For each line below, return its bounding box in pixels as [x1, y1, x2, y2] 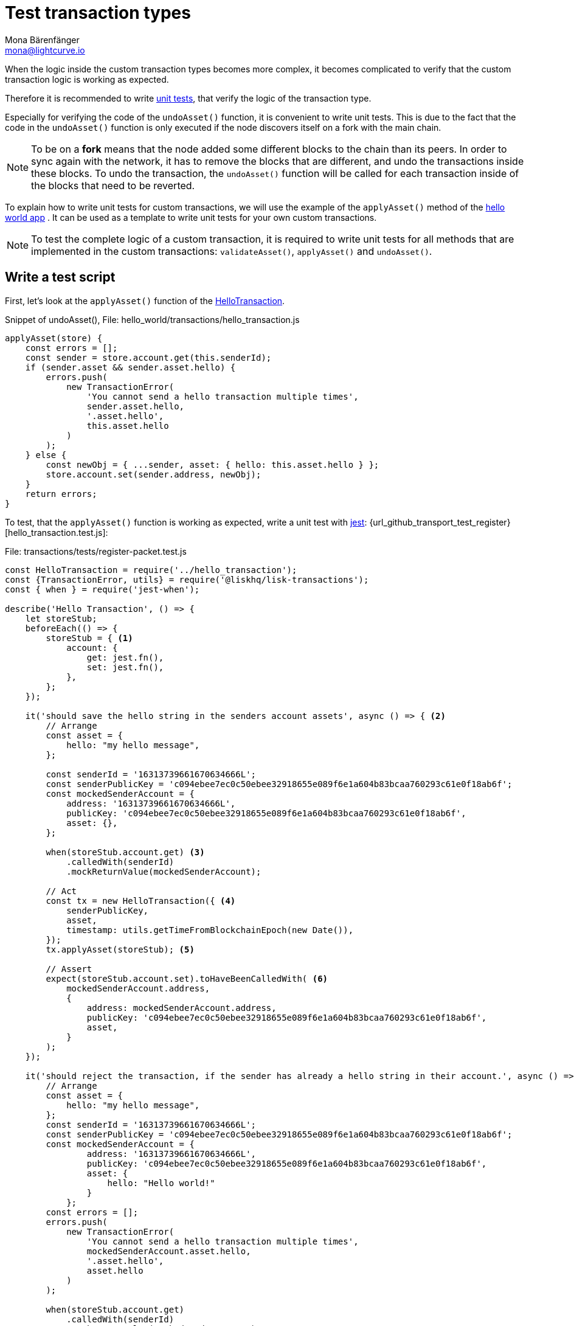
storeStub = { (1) [46, 633, 133, 643]
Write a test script [5, 269, 116, 285]
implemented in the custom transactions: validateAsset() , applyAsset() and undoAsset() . [31, 245, 432, 257]
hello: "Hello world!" [107, 1178, 215, 1188]
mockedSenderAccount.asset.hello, [86, 1246, 251, 1256]
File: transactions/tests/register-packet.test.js [5, 546, 187, 557]
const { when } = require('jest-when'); [5, 584, 200, 594]
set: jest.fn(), [86, 662, 164, 672]
